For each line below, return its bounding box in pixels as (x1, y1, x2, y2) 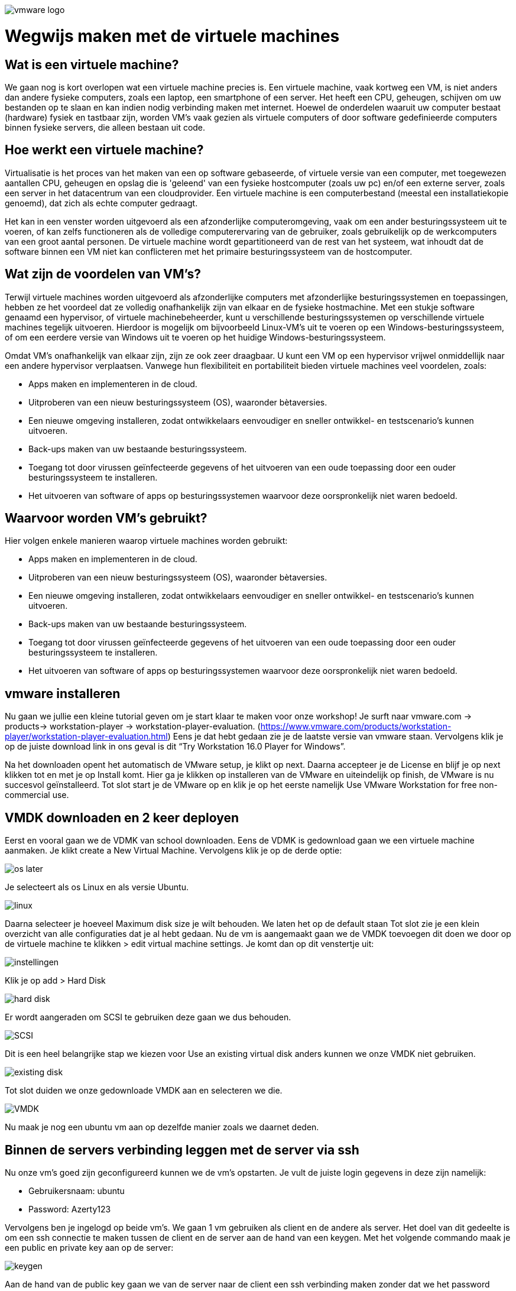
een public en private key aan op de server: (5, 1242, 174, 1253)
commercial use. (5, 790, 69, 800)
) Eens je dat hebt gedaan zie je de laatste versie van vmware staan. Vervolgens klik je (167, 731, 504, 742)
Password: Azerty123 (28, 1204, 111, 1214)
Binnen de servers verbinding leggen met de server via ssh (5, 1142, 359, 1157)
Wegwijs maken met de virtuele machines (5, 25, 340, 46)
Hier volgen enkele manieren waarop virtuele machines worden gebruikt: (5, 536, 288, 546)
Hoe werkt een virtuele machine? (5, 142, 204, 158)
